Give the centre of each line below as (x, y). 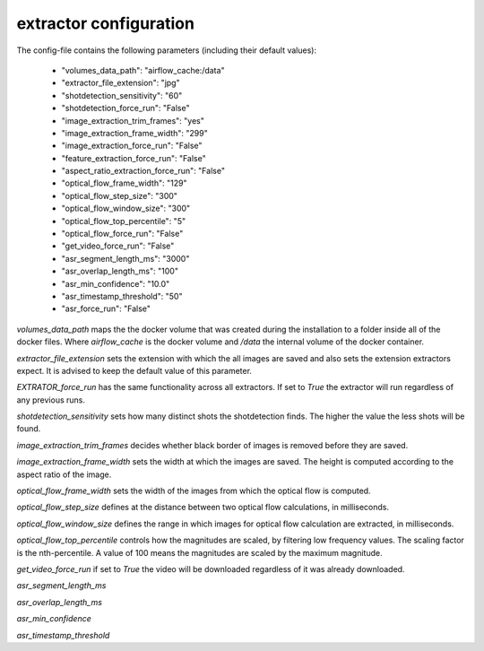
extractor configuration (105, 23)
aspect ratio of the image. (64, 474)
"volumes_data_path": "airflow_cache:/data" (143, 70)
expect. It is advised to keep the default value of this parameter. (134, 370)
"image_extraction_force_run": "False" (132, 146)
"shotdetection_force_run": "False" (125, 108)
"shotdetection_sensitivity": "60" (122, 95)
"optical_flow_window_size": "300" (126, 208)
